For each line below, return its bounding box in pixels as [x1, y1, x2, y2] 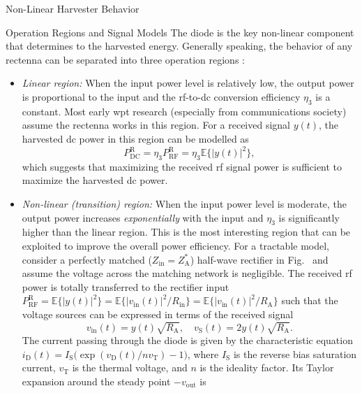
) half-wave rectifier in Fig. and [190, 252, 329, 266]
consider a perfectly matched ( [22, 252, 152, 266]
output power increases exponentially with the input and [22, 210, 264, 224]
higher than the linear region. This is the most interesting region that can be [22, 224, 351, 239]
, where [187, 346, 219, 361]
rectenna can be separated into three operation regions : [6, 52, 245, 66]
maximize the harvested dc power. [22, 173, 168, 187]
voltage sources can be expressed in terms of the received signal [22, 306, 294, 321]
